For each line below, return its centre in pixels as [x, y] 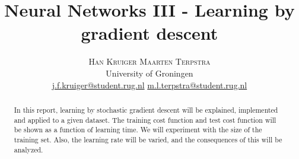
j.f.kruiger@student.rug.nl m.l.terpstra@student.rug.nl [149, 85]
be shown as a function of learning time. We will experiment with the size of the [138, 130]
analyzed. [28, 149]
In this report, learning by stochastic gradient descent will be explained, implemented [146, 109]
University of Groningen [149, 73]
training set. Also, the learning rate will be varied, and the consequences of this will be [148, 139]
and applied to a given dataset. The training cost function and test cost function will [145, 120]
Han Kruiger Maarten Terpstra [149, 61]
